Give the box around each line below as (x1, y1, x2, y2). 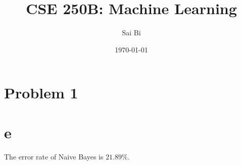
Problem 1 (4, 82, 78, 103)
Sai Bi (122, 27, 141, 38)
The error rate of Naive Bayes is (4, 151, 104, 161)
